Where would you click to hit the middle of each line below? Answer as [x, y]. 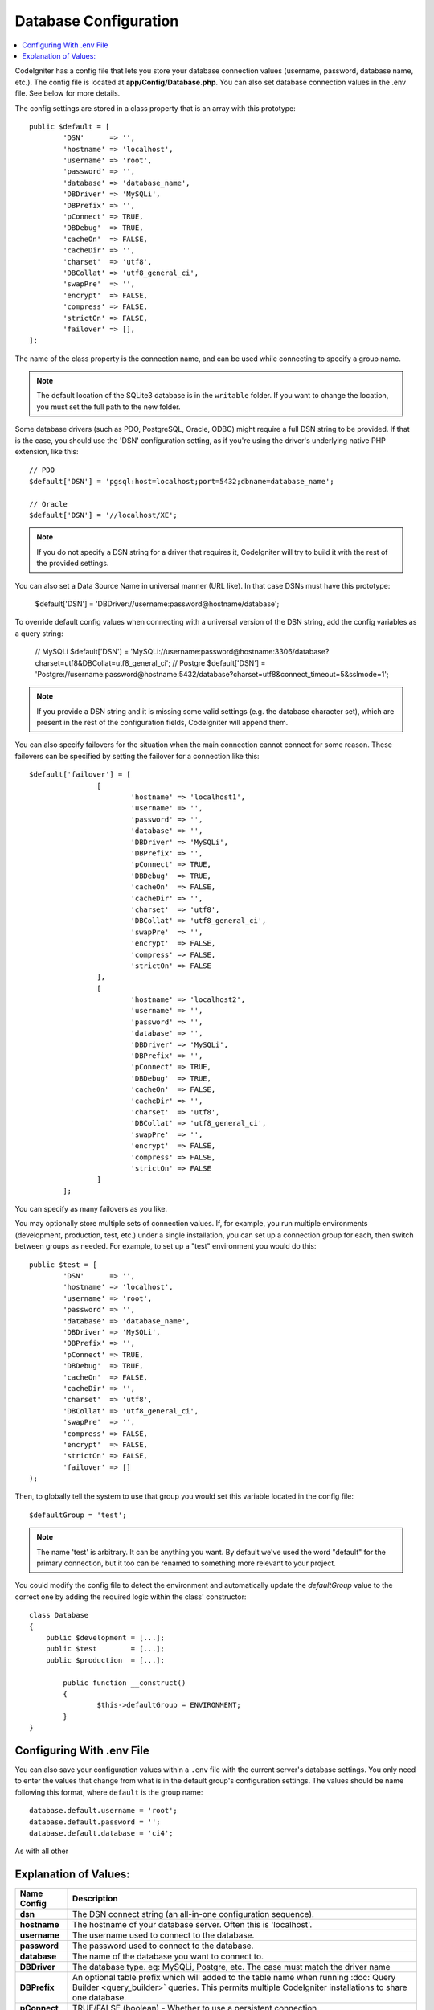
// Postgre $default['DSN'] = [219, 662]
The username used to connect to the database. [164, 1935]
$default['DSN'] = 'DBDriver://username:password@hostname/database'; [157, 604]
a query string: [39, 633]
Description [95, 1899]
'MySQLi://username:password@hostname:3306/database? [229, 652]
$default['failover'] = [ [80, 775]
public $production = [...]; [105, 1660]
